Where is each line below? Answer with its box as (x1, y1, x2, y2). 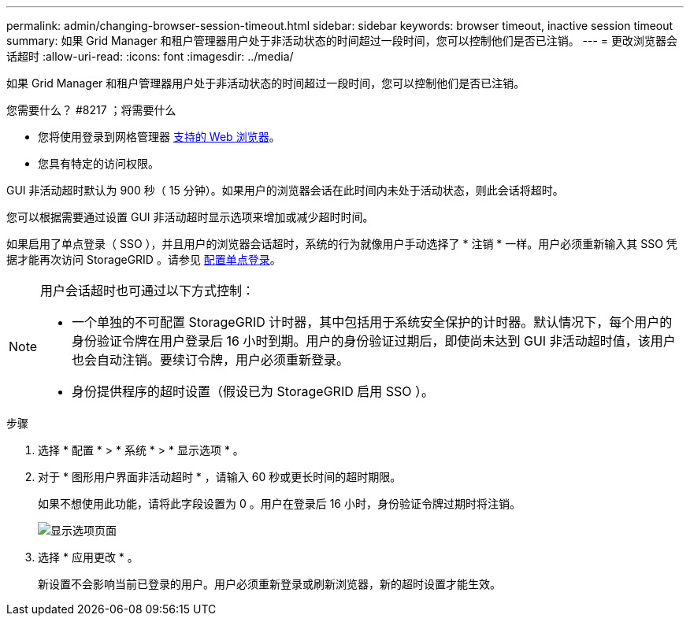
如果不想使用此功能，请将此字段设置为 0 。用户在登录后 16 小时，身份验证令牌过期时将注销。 (38, 497, 521, 510)
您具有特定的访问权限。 (38, 157, 159, 170)
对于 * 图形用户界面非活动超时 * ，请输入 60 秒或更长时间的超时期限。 (38, 470, 402, 483)
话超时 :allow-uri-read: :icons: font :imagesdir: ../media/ (6, 50, 294, 63)
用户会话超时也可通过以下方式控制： (40, 283, 255, 298)
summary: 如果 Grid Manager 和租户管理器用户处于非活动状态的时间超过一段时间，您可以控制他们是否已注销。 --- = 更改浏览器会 (6, 34, 678, 47)
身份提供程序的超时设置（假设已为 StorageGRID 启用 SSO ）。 (72, 383, 434, 399)
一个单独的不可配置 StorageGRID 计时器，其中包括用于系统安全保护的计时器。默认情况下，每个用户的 (72, 314, 673, 330)
